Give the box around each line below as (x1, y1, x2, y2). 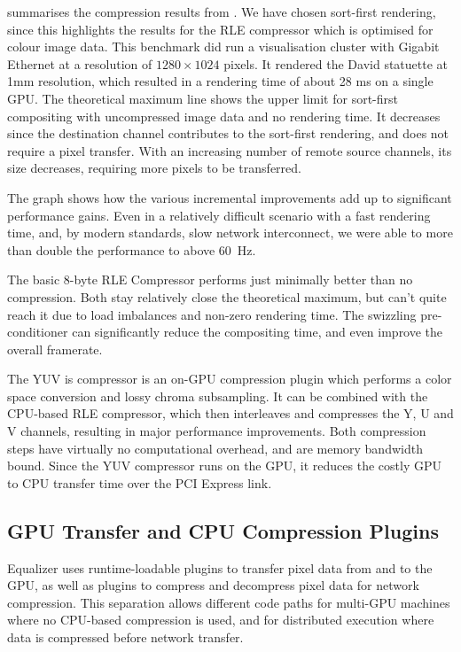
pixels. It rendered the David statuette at (223, 54, 449, 73)
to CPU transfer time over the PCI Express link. (7, 473, 272, 492)
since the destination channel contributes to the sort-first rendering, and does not (7, 124, 449, 143)
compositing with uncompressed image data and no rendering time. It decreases (7, 106, 441, 125)
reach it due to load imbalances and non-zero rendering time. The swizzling (7, 305, 417, 323)
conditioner (7, 322, 68, 341)
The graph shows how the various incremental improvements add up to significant (7, 188, 452, 206)
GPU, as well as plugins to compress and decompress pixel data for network (7, 576, 419, 594)
